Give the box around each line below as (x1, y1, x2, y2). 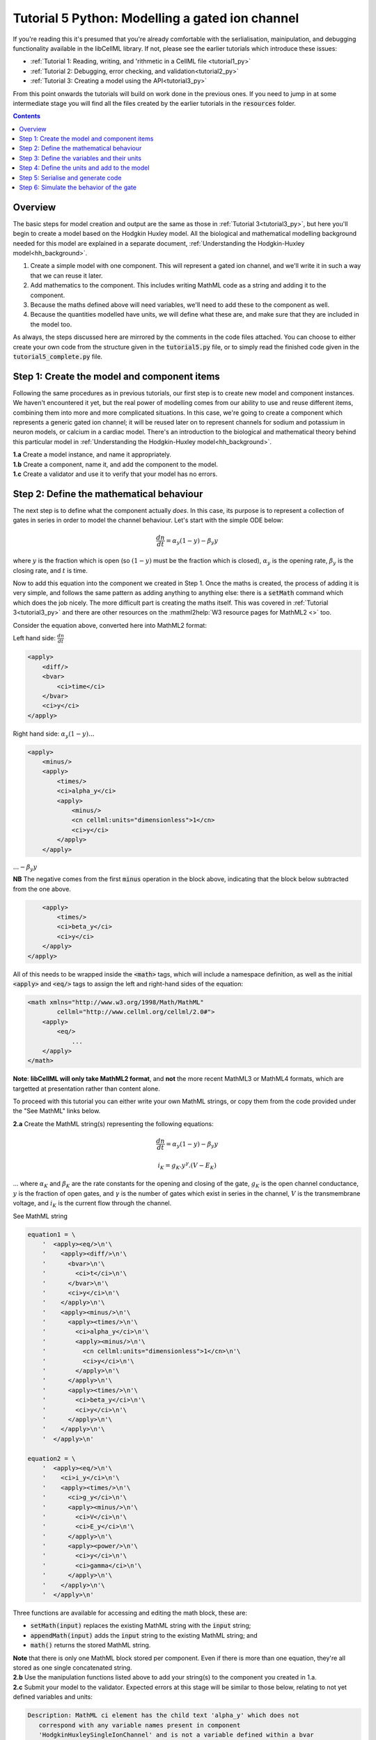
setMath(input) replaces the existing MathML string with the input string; (30, 1622, 251, 1630)
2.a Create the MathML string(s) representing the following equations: (13, 1119, 214, 1128)
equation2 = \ (27, 1455, 76, 1462)
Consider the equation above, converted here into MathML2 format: (13, 621, 207, 629)
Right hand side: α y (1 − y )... (13, 729, 95, 739)
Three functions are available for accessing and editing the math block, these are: (13, 1608, 247, 1617)
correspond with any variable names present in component (38, 1721, 241, 1729)
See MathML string (13, 1212, 68, 1220)
